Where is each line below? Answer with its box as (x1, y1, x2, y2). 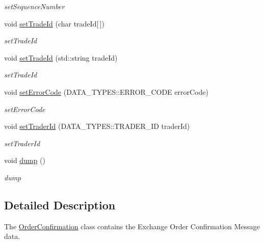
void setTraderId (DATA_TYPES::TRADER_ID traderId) (4, 121, 190, 131)
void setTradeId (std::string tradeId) (4, 52, 118, 63)
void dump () (4, 155, 45, 166)
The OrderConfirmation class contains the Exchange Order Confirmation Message (4, 221, 260, 231)
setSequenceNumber (4, 1, 65, 11)
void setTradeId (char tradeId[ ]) (4, 18, 104, 29)
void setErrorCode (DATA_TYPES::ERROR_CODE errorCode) (4, 86, 208, 97)
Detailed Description (4, 197, 116, 212)
